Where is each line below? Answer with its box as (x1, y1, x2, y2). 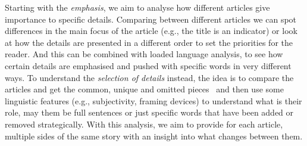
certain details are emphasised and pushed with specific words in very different (5, 59, 292, 72)
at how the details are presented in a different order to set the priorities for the (5, 36, 293, 48)
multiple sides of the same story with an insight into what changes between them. (5, 129, 303, 142)
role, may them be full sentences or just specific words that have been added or (5, 106, 294, 119)
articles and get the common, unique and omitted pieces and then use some (5, 83, 284, 95)
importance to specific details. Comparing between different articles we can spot (5, 13, 297, 25)
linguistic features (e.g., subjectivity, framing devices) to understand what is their (5, 94, 302, 107)
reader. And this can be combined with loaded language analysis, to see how (5, 48, 283, 60)
